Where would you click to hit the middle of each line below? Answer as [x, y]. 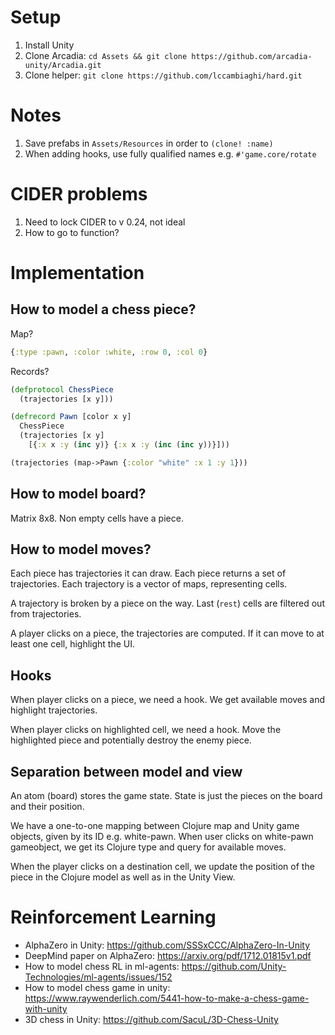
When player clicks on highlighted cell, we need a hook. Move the [146, 730]
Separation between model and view [126, 771]
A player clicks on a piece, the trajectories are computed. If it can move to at [167, 633]
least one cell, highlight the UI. [73, 644]
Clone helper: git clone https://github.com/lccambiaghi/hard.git [163, 75]
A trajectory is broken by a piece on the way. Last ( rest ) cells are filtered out [167, 603]
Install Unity [49, 45]
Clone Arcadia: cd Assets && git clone [106, 55]
